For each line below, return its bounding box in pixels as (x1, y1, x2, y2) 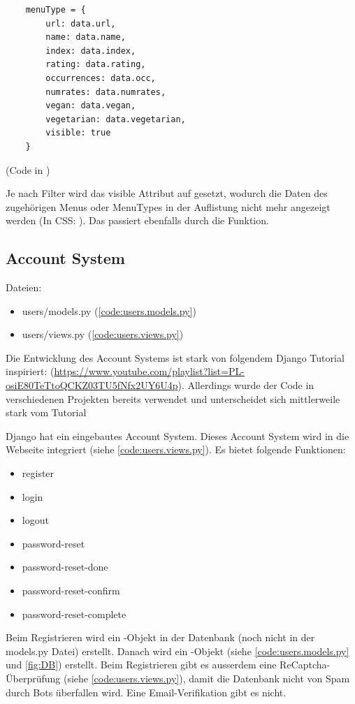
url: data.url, (45, 18, 116, 29)
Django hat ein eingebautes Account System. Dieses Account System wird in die (6, 428, 349, 443)
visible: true (45, 128, 111, 138)
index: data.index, (45, 45, 136, 56)
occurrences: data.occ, (45, 73, 156, 83)
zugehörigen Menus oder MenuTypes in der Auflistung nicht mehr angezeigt (6, 199, 331, 214)
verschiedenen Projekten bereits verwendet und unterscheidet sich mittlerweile (6, 391, 340, 406)
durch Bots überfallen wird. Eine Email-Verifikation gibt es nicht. (6, 684, 287, 699)
